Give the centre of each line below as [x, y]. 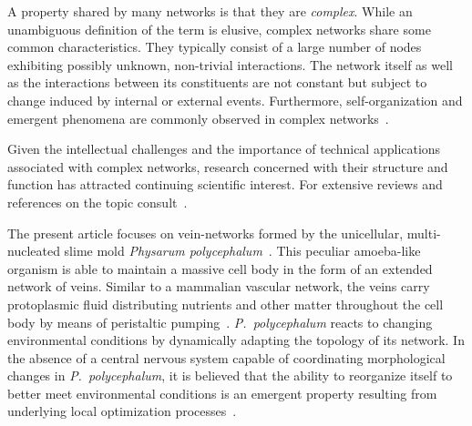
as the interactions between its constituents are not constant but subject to [217, 82]
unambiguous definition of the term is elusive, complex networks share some [219, 29]
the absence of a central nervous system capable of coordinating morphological [226, 357]
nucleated [34, 251]
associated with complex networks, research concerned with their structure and [228, 166]
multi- [424, 233]
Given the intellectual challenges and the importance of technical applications [224, 149]
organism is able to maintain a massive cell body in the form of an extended [220, 268]
